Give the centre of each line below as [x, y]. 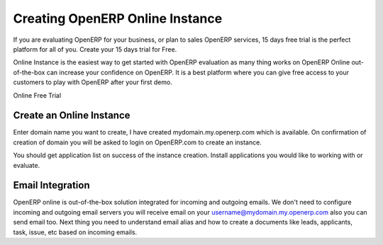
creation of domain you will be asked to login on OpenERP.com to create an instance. [137, 142]
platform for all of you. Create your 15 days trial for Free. [95, 49]
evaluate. [27, 165]
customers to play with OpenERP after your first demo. [93, 82]
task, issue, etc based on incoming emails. [75, 232]
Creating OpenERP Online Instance [118, 18]
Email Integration [51, 185]
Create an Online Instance [72, 116]
